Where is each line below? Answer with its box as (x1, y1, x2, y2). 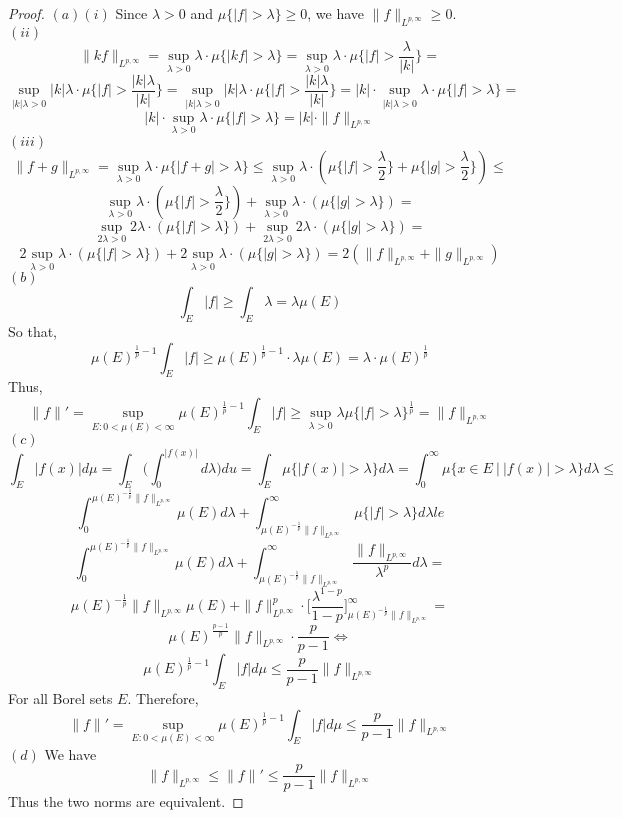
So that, (8, 321, 58, 341)
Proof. (8, 3, 45, 23)
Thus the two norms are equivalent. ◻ (8, 791, 244, 812)
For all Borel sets (8, 687, 113, 708)
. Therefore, (127, 687, 199, 708)
